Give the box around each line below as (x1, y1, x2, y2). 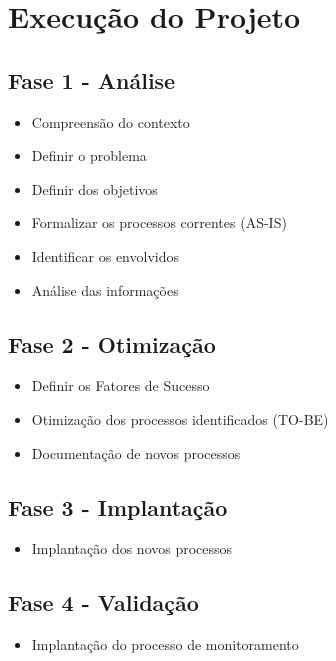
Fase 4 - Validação (8, 587, 199, 618)
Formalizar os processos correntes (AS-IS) (31, 212, 287, 233)
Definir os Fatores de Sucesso (31, 375, 210, 396)
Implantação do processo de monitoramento (31, 634, 299, 655)
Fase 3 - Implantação (8, 491, 228, 522)
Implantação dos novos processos (31, 538, 233, 559)
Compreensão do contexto (31, 111, 190, 132)
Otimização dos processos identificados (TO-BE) (31, 408, 329, 429)
